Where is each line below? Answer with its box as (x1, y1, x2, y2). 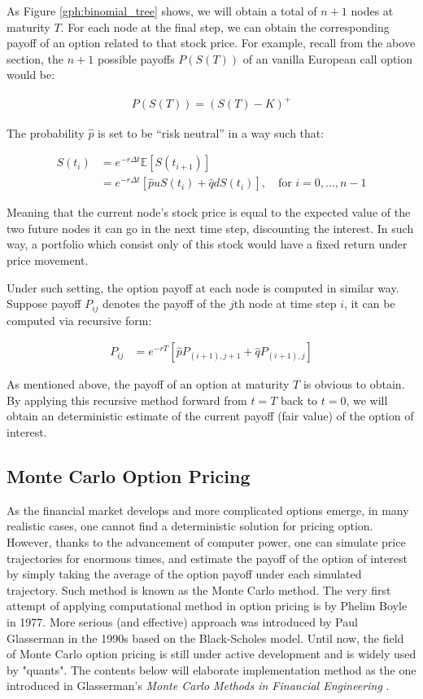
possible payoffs (97, 50, 175, 67)
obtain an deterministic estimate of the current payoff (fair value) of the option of (7, 407, 414, 424)
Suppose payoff (7, 295, 81, 312)
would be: (7, 66, 55, 83)
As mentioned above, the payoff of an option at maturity (7, 376, 290, 393)
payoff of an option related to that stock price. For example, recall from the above (7, 34, 416, 51)
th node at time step (233, 295, 337, 312)
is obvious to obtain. (303, 376, 405, 393)
